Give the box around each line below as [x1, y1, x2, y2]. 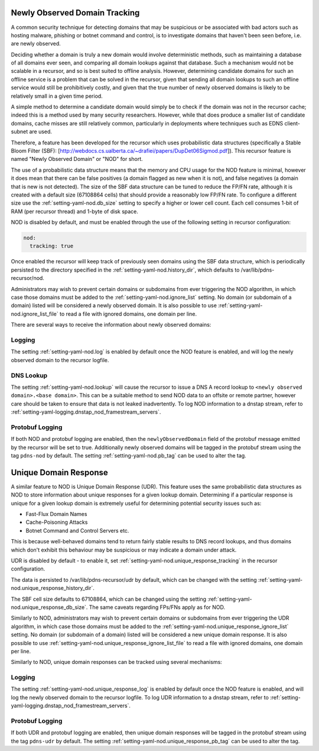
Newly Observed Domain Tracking [11, 8, 140, 18]
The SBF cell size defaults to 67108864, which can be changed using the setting [11, 595, 207, 602]
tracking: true [30, 243, 74, 250]
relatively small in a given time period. [11, 92, 103, 99]
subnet [11, 128, 28, 136]
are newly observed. [11, 40, 61, 47]
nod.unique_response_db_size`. [11, 604, 88, 611]
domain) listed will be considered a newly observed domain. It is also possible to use [11, 302, 217, 309]
